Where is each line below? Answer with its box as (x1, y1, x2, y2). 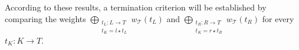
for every (262, 12, 294, 24)
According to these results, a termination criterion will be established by (5, 1, 267, 13)
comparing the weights (5, 12, 86, 24)
